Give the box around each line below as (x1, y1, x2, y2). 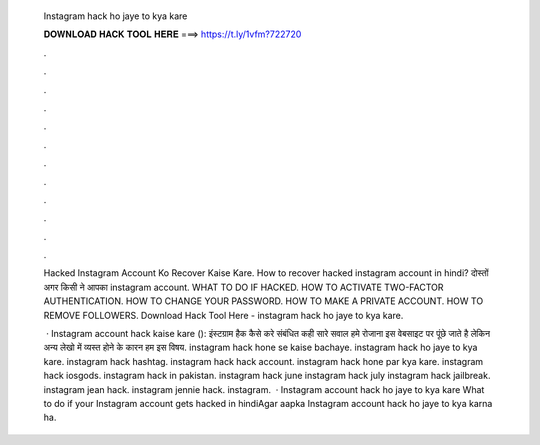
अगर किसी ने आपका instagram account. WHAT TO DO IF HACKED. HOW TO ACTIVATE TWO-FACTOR (43, 281, 444, 293)
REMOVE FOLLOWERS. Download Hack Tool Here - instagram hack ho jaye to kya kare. (43, 309, 404, 321)
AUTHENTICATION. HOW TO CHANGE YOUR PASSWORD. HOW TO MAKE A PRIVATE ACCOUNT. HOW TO (43, 295, 484, 307)
